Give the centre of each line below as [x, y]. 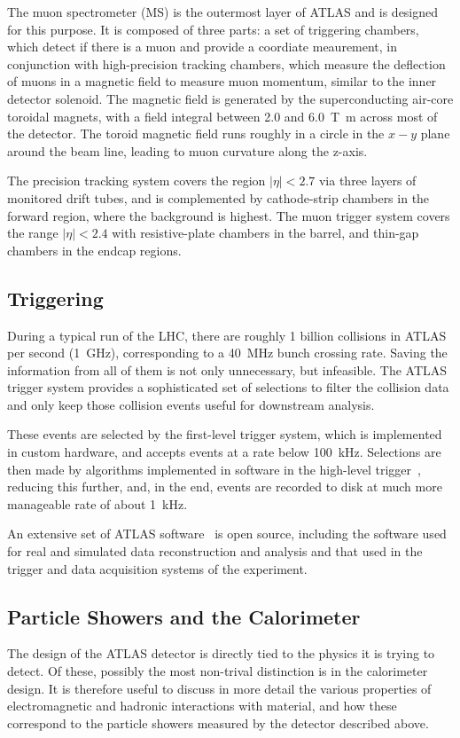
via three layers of [367, 181]
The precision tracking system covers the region [136, 181]
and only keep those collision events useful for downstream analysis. [191, 404]
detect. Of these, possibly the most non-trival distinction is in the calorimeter [218, 671]
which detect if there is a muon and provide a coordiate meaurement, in [203, 47]
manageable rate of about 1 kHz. [97, 503]
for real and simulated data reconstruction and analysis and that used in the [215, 551]
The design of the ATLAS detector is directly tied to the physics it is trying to [221, 653]
